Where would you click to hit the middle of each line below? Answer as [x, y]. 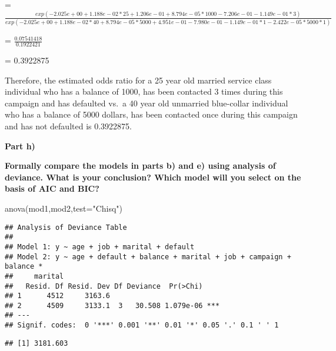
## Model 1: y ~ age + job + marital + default [100, 247]
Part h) [20, 146]
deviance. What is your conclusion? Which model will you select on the [153, 177]
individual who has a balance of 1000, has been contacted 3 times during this [144, 91]
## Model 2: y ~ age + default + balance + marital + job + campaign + [148, 257]
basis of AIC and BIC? [52, 188]
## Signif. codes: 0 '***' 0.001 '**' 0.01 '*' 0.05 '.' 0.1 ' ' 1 [142, 325]
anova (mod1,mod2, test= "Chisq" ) [64, 208]
